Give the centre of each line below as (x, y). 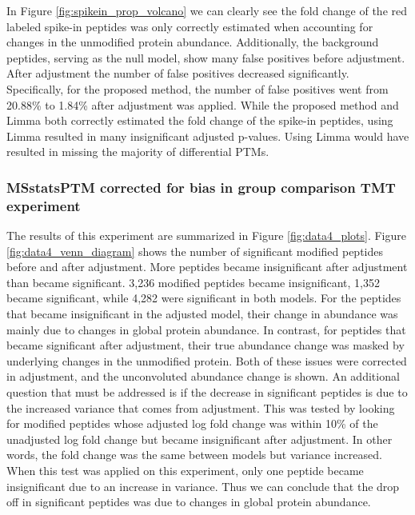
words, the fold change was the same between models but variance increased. (194, 455)
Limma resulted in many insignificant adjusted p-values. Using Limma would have (208, 136)
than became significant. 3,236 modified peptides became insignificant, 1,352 (193, 282)
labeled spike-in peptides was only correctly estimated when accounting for (190, 26)
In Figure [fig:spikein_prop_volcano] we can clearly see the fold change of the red (207, 10)
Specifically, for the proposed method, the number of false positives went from (198, 88)
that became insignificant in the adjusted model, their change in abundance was (202, 314)
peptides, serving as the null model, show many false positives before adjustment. (206, 57)
